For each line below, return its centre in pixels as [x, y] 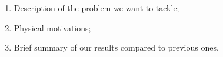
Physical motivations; [52, 27]
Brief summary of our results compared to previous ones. [116, 47]
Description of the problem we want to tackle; [96, 8]
